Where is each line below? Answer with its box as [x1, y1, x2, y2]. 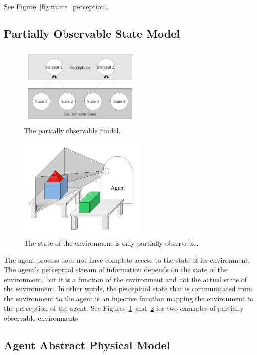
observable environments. [4, 313, 80, 323]
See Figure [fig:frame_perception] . [4, 1, 109, 11]
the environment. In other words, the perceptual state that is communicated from [4, 284, 252, 294]
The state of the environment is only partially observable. [24, 237, 199, 248]
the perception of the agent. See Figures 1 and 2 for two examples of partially [4, 303, 244, 313]
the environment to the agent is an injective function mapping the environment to [4, 293, 254, 303]
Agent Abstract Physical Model [4, 337, 170, 353]
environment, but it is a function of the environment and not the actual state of [4, 274, 247, 284]
